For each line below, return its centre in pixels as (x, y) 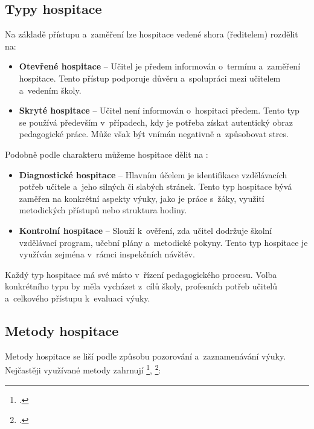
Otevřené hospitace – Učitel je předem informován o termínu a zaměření (160, 66)
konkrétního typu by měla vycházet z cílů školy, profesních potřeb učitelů (141, 286)
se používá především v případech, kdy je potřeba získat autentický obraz (156, 122)
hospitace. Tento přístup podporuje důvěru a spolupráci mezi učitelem (150, 78)
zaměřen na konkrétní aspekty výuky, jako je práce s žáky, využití (142, 198)
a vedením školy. (50, 90)
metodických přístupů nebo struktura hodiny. (103, 210)
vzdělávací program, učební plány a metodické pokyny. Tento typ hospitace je (163, 242)
